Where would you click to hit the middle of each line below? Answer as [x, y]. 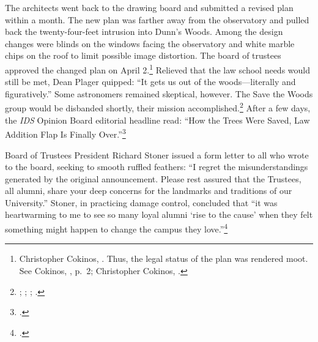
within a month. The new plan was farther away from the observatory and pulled [157, 19]
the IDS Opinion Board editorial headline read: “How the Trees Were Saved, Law [157, 120]
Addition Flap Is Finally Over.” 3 [65, 133]
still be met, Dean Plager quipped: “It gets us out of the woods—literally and [150, 82]
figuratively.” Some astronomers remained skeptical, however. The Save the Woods [159, 93]
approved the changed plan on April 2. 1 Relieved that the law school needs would [157, 69]
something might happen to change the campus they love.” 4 [116, 228]
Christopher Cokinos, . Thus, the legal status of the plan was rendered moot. [164, 258]
